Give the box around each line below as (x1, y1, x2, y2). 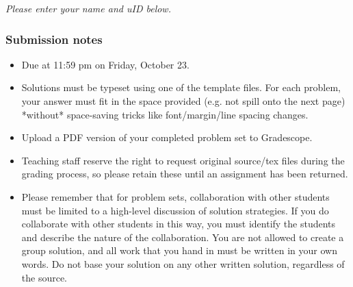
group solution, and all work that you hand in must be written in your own (21, 243, 337, 258)
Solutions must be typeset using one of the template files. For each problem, (21, 80, 341, 95)
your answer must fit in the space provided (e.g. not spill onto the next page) (21, 94, 345, 108)
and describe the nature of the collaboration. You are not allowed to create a (21, 229, 344, 244)
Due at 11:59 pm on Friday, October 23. (21, 57, 189, 71)
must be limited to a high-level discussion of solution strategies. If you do (21, 203, 329, 217)
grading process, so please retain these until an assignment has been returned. (21, 166, 348, 181)
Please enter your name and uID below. (5, 1, 171, 15)
